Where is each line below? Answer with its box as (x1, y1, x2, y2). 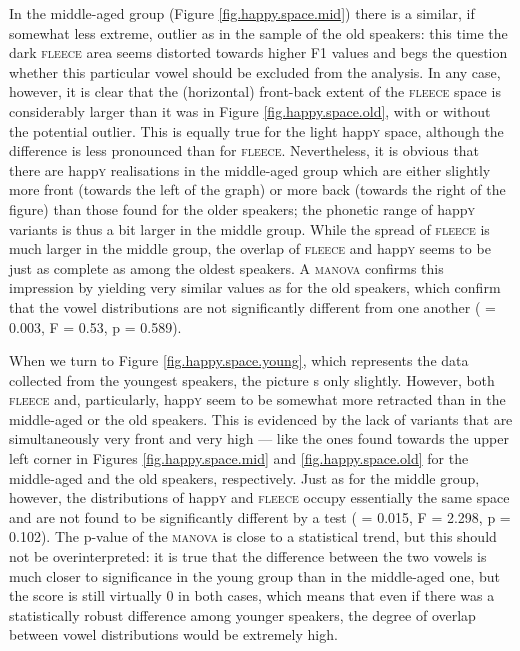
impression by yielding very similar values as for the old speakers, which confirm (9, 277, 501, 298)
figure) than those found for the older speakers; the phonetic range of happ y (9, 198, 476, 219)
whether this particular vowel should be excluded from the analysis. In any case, (9, 61, 501, 82)
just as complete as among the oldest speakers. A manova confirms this (9, 257, 444, 278)
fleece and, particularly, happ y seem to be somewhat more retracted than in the (9, 389, 506, 410)
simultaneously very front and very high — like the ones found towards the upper (9, 428, 509, 449)
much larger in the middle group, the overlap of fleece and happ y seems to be (9, 238, 491, 259)
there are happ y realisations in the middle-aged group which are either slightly (9, 159, 491, 180)
